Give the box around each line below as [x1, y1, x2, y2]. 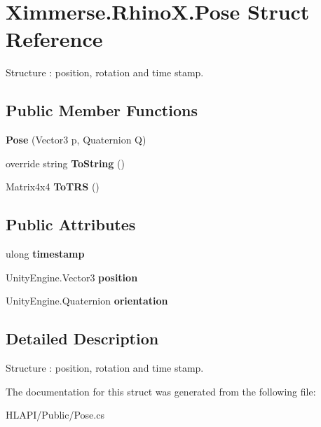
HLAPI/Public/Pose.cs [6, 407, 104, 422]
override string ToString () [6, 155, 125, 170]
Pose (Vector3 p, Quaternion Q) [6, 132, 146, 147]
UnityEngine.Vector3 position [6, 269, 138, 284]
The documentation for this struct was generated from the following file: [6, 384, 316, 398]
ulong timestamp [6, 246, 85, 261]
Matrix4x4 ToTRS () [6, 179, 100, 194]
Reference [6, 24, 103, 53]
